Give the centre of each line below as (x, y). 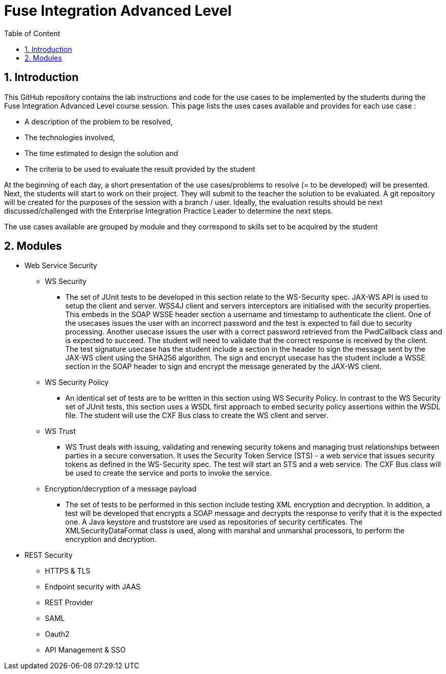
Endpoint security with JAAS (93, 587)
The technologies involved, (70, 137)
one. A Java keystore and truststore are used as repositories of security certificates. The (214, 522)
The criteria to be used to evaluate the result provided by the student (140, 169)
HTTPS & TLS (68, 571)
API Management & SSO (85, 650)
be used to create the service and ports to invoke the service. (168, 473)
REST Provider (69, 603)
